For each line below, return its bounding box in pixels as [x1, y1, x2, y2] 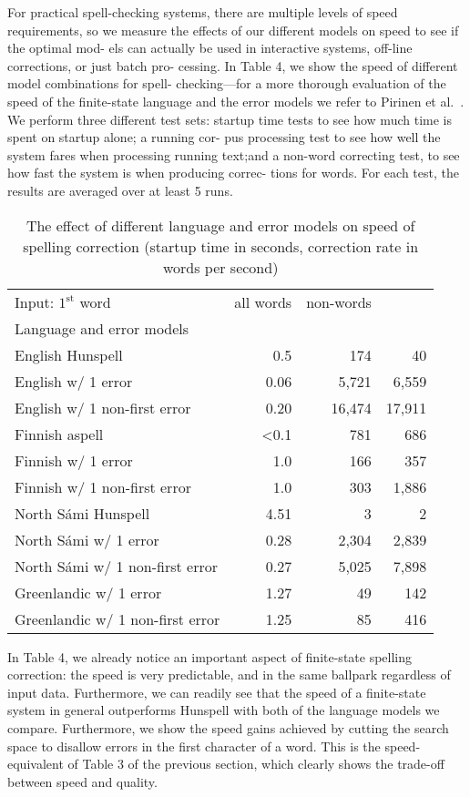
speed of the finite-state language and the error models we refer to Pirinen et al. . [7, 91, 465, 110]
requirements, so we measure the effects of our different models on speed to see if [7, 20, 459, 39]
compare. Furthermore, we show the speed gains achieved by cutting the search [7, 718, 449, 737]
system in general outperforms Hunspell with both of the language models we [7, 700, 440, 720]
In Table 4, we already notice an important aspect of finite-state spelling [7, 647, 413, 666]
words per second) [162, 256, 279, 278]
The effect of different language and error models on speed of [26, 214, 415, 236]
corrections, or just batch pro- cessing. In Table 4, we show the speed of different [7, 56, 458, 75]
